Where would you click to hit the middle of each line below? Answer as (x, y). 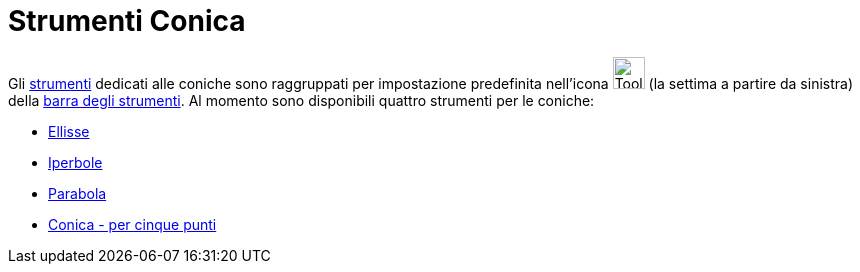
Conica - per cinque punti (132, 224)
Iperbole (75, 162)
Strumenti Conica (127, 21)
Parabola (77, 193)
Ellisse (69, 131)
